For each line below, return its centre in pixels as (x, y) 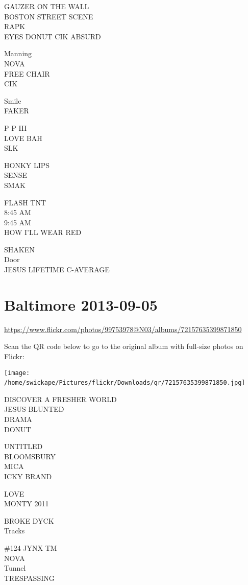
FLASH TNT (25, 202)
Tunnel (15, 568)
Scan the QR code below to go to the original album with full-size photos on (124, 346)
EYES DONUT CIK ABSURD (53, 36)
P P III (16, 127)
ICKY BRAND (28, 476)
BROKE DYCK (29, 520)
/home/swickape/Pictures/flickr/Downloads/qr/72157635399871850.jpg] (125, 383)
